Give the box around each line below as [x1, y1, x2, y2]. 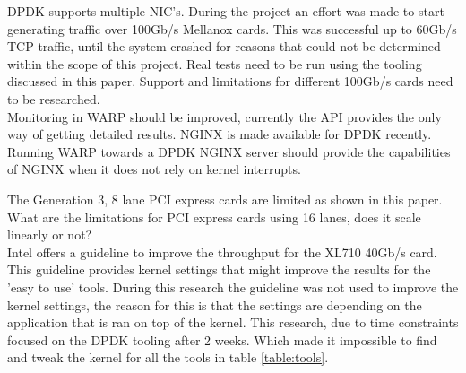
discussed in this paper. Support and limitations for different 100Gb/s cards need [7, 72, 453, 91]
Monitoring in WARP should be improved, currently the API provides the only [7, 107, 442, 126]
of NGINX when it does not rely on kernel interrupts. [7, 160, 301, 178]
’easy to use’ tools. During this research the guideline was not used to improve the [7, 277, 459, 296]
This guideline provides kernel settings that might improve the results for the [7, 260, 431, 279]
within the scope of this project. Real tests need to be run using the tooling [7, 54, 422, 73]
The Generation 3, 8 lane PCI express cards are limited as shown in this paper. [7, 189, 443, 208]
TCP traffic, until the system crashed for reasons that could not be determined [7, 37, 441, 56]
